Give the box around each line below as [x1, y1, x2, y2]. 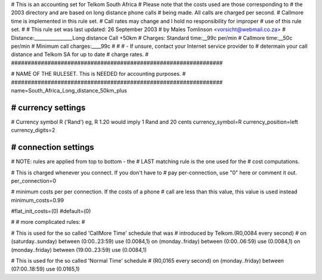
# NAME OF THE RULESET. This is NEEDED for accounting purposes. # [11, 70, 186, 78]
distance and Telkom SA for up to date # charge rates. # [11, 51, 149, 58]
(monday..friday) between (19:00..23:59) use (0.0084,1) [11, 246, 147, 253]
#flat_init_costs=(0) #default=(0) [11, 208, 91, 215]
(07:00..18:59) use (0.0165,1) [11, 266, 80, 273]
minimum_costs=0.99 [11, 196, 64, 204]
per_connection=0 [11, 177, 57, 184]
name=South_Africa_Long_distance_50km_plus [11, 87, 128, 94]
